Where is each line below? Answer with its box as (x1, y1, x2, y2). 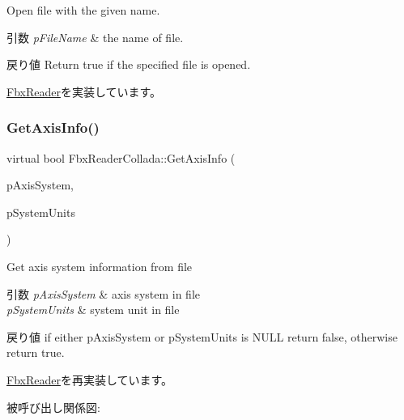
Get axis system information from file (6, 257, 193, 274)
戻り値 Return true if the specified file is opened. (6, 56, 251, 73)
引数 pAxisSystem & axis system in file (6, 285, 201, 302)
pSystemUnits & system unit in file (6, 301, 180, 318)
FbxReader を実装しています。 (6, 83, 162, 100)
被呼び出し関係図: (6, 398, 100, 415)
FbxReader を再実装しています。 (6, 371, 173, 388)
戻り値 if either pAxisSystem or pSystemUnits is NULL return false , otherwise (6, 328, 398, 345)
